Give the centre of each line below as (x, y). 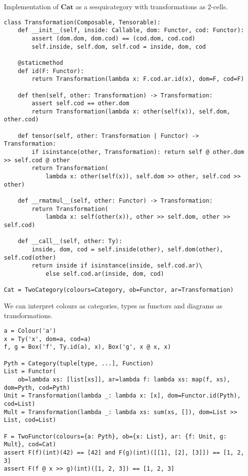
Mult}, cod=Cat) (30, 445)
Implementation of (31, 6)
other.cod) (21, 120)
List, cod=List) (30, 420)
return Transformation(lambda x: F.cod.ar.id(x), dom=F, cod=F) (138, 79)
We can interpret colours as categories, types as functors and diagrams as (113, 305)
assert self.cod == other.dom (80, 104)
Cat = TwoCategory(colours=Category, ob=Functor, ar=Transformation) (119, 290)
